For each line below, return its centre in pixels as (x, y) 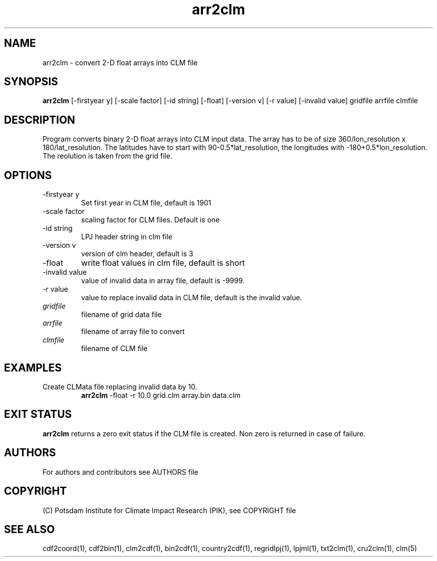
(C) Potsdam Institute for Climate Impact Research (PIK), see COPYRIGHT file (169, 510)
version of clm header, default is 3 (137, 254)
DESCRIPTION (40, 120)
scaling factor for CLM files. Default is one (150, 220)
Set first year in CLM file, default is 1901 (146, 203)
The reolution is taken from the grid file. (108, 156)
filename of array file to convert (133, 332)
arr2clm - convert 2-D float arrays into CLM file (120, 62)
